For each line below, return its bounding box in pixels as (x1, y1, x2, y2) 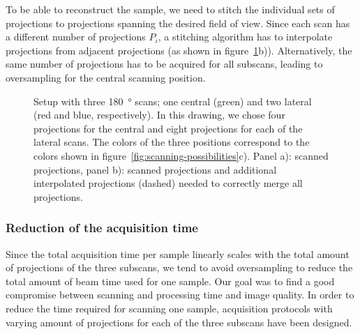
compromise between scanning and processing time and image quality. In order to (6, 287, 354, 302)
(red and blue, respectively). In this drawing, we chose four (33, 107, 285, 122)
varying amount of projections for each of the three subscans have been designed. (6, 314, 352, 329)
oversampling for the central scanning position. (6, 70, 206, 84)
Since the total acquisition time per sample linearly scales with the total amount (6, 246, 350, 261)
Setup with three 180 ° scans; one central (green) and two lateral (33, 93, 312, 108)
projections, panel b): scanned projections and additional (33, 162, 277, 176)
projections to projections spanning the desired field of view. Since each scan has (6, 15, 350, 30)
